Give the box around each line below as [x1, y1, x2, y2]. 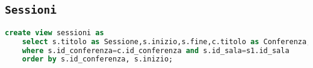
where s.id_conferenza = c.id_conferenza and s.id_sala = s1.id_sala [22, 46, 290, 55]
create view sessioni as [5, 28, 104, 37]
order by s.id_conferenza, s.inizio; [22, 55, 173, 64]
